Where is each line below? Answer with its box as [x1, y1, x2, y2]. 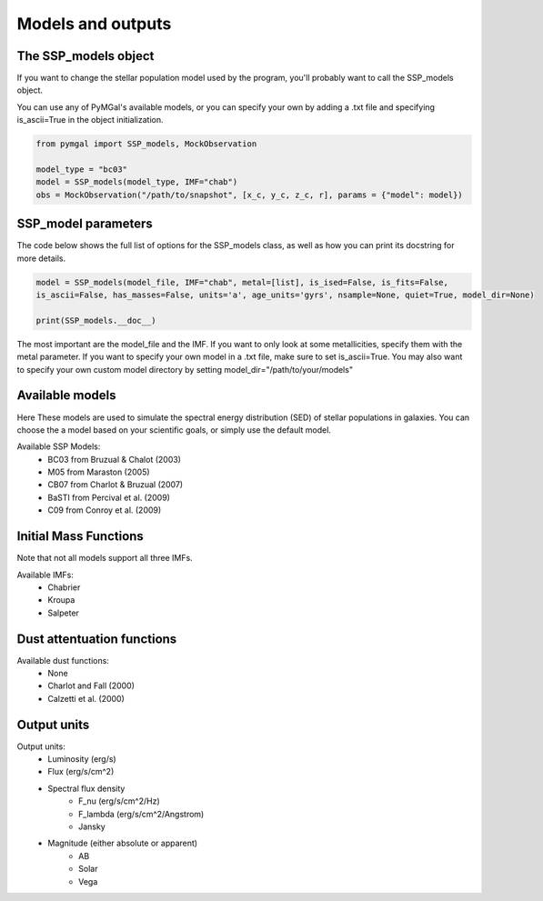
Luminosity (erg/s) [47, 754, 117, 765]
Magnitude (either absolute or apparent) [47, 837, 198, 849]
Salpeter [47, 607, 79, 618]
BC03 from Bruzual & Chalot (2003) [47, 454, 182, 465]
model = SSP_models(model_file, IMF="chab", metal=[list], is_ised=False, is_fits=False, [35, 277, 449, 287]
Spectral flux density [47, 783, 126, 794]
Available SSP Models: [16, 441, 101, 452]
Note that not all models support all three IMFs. [16, 553, 193, 564]
